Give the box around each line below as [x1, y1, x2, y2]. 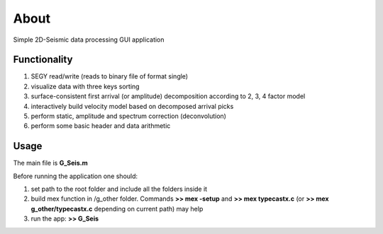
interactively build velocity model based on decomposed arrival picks [30, 102, 234, 110]
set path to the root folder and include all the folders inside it [30, 185, 208, 194]
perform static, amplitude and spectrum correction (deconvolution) [30, 112, 227, 120]
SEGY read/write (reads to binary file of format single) [30, 72, 188, 81]
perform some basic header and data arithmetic [30, 122, 171, 130]
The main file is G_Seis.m [13, 159, 88, 168]
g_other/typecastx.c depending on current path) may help [30, 204, 204, 213]
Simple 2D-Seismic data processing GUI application [13, 35, 165, 44]
